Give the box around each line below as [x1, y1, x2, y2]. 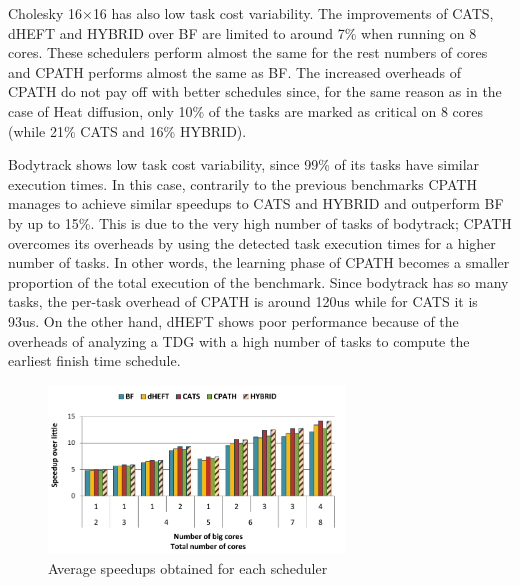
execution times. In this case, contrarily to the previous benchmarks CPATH [8, 173, 477, 194]
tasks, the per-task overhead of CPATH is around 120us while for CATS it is [8, 291, 478, 312]
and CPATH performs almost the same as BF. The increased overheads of [8, 61, 462, 82]
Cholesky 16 [8, 3, 82, 23]
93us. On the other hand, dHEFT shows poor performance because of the [8, 310, 459, 331]
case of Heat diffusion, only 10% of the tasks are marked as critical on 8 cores [8, 100, 483, 121]
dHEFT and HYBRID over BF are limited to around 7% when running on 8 [8, 22, 477, 43]
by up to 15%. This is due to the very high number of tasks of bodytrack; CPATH [8, 212, 512, 233]
